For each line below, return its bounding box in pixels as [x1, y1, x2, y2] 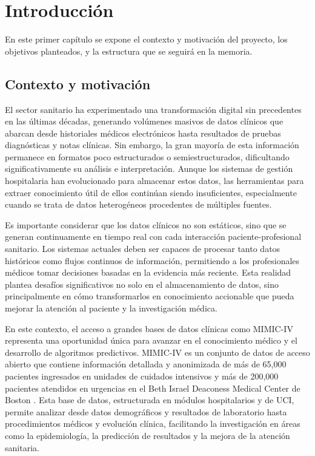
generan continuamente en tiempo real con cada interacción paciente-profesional [5, 230, 302, 243]
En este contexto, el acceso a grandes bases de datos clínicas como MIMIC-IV [5, 322, 293, 335]
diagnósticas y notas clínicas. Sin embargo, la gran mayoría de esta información [5, 138, 299, 151]
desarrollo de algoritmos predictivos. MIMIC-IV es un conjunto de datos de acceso [5, 345, 310, 358]
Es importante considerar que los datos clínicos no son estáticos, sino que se [5, 218, 287, 231]
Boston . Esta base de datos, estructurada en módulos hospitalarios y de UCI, [5, 393, 294, 406]
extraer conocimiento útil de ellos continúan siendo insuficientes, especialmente [5, 186, 297, 199]
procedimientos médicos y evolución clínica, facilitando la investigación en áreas [5, 417, 300, 430]
